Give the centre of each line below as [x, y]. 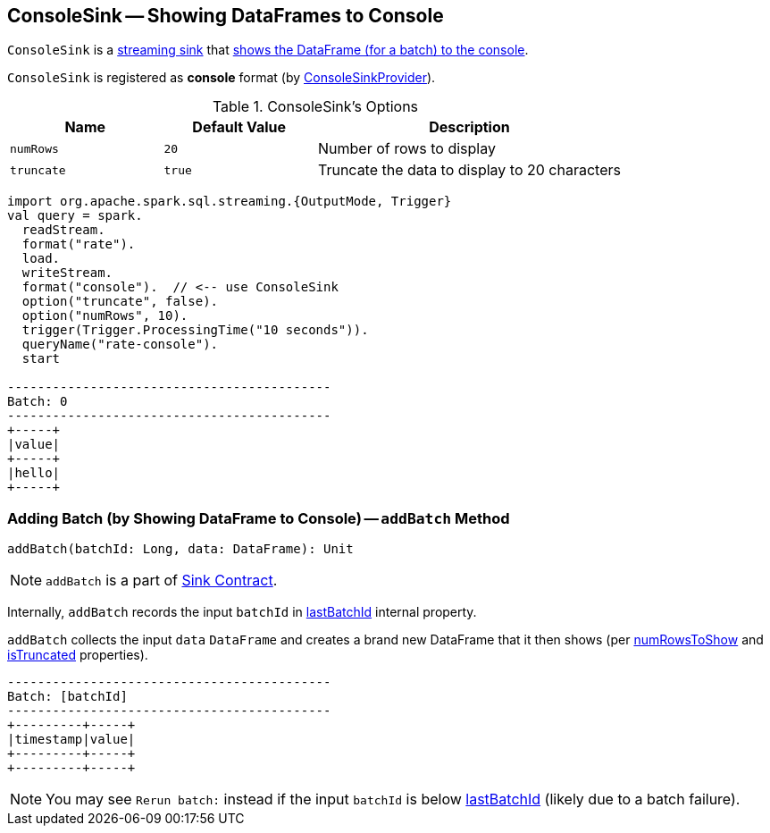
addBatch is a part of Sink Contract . [162, 581]
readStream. [63, 230]
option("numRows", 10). [105, 316]
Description [469, 127]
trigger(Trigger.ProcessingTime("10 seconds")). [195, 330]
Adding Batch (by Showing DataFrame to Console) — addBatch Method [259, 518]
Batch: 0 [38, 402]
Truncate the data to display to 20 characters [469, 170]
